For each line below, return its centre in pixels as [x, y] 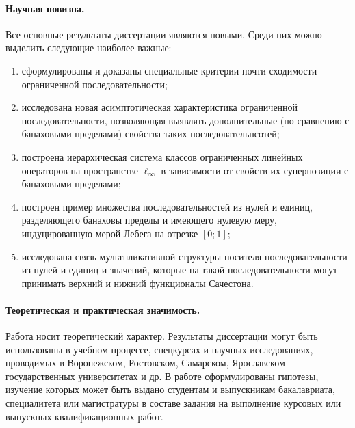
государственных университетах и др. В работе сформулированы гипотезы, [162, 376]
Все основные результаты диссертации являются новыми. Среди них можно [164, 34]
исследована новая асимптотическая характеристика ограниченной [160, 107]
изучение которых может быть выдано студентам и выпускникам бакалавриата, [170, 389]
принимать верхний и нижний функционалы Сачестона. [137, 283]
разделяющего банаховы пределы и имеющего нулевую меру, [149, 220]
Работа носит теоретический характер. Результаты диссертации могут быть [162, 336]
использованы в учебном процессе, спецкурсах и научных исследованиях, [159, 349]
